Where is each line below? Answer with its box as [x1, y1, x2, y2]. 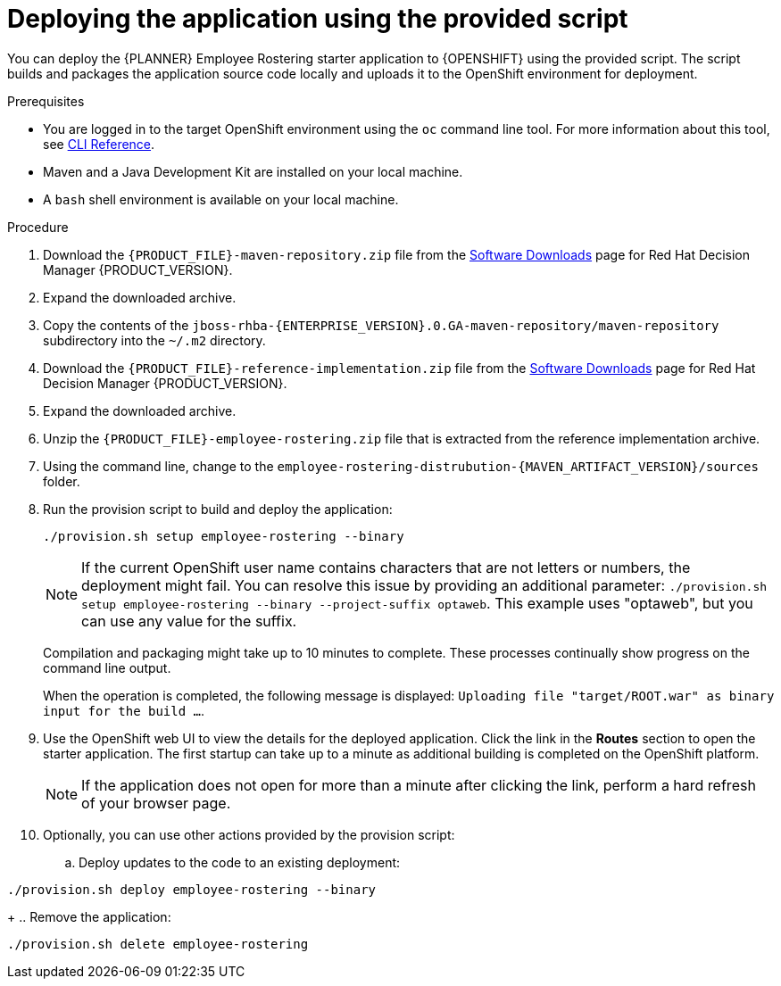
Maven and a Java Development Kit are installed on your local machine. [43, 163, 463, 179]
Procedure [7, 219, 69, 235]
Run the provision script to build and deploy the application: [43, 501, 393, 517]
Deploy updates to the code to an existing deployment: [79, 854, 401, 870]
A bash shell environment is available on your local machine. [43, 191, 399, 207]
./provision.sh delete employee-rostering [7, 936, 309, 951]
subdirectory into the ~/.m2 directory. [43, 332, 266, 348]
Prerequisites [7, 93, 85, 109]
